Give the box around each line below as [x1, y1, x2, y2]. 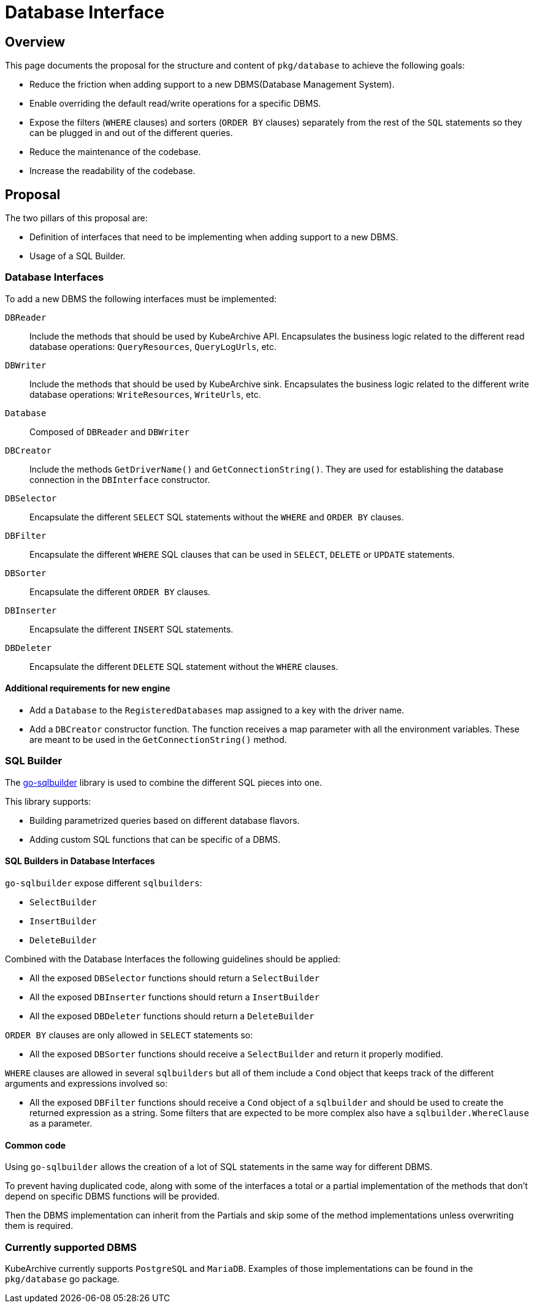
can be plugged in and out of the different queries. [29, 127, 233, 139]
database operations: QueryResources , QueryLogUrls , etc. [29, 341, 277, 352]
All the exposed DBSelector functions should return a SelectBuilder [29, 972, 320, 983]
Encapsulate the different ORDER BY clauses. [29, 586, 211, 597]
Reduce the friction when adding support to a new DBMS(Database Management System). [29, 79, 395, 90]
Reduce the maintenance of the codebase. [29, 146, 201, 158]
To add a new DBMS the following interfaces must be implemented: [5, 293, 277, 304]
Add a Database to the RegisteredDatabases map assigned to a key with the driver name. [29, 704, 405, 715]
